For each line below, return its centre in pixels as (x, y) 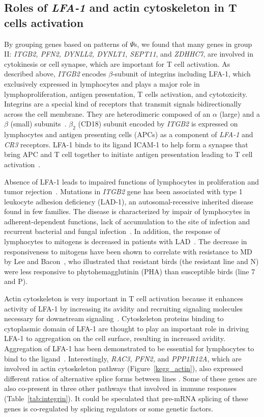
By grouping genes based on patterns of (66, 44)
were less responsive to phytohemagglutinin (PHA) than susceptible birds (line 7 (130, 271)
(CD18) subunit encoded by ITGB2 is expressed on (158, 124)
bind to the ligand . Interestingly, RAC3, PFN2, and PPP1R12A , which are (123, 358)
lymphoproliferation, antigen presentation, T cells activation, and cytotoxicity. (126, 94)
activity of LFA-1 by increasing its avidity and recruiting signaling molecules (124, 308)
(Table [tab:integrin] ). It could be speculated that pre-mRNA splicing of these (126, 398)
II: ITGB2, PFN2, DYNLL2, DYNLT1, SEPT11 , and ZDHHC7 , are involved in (129, 54)
